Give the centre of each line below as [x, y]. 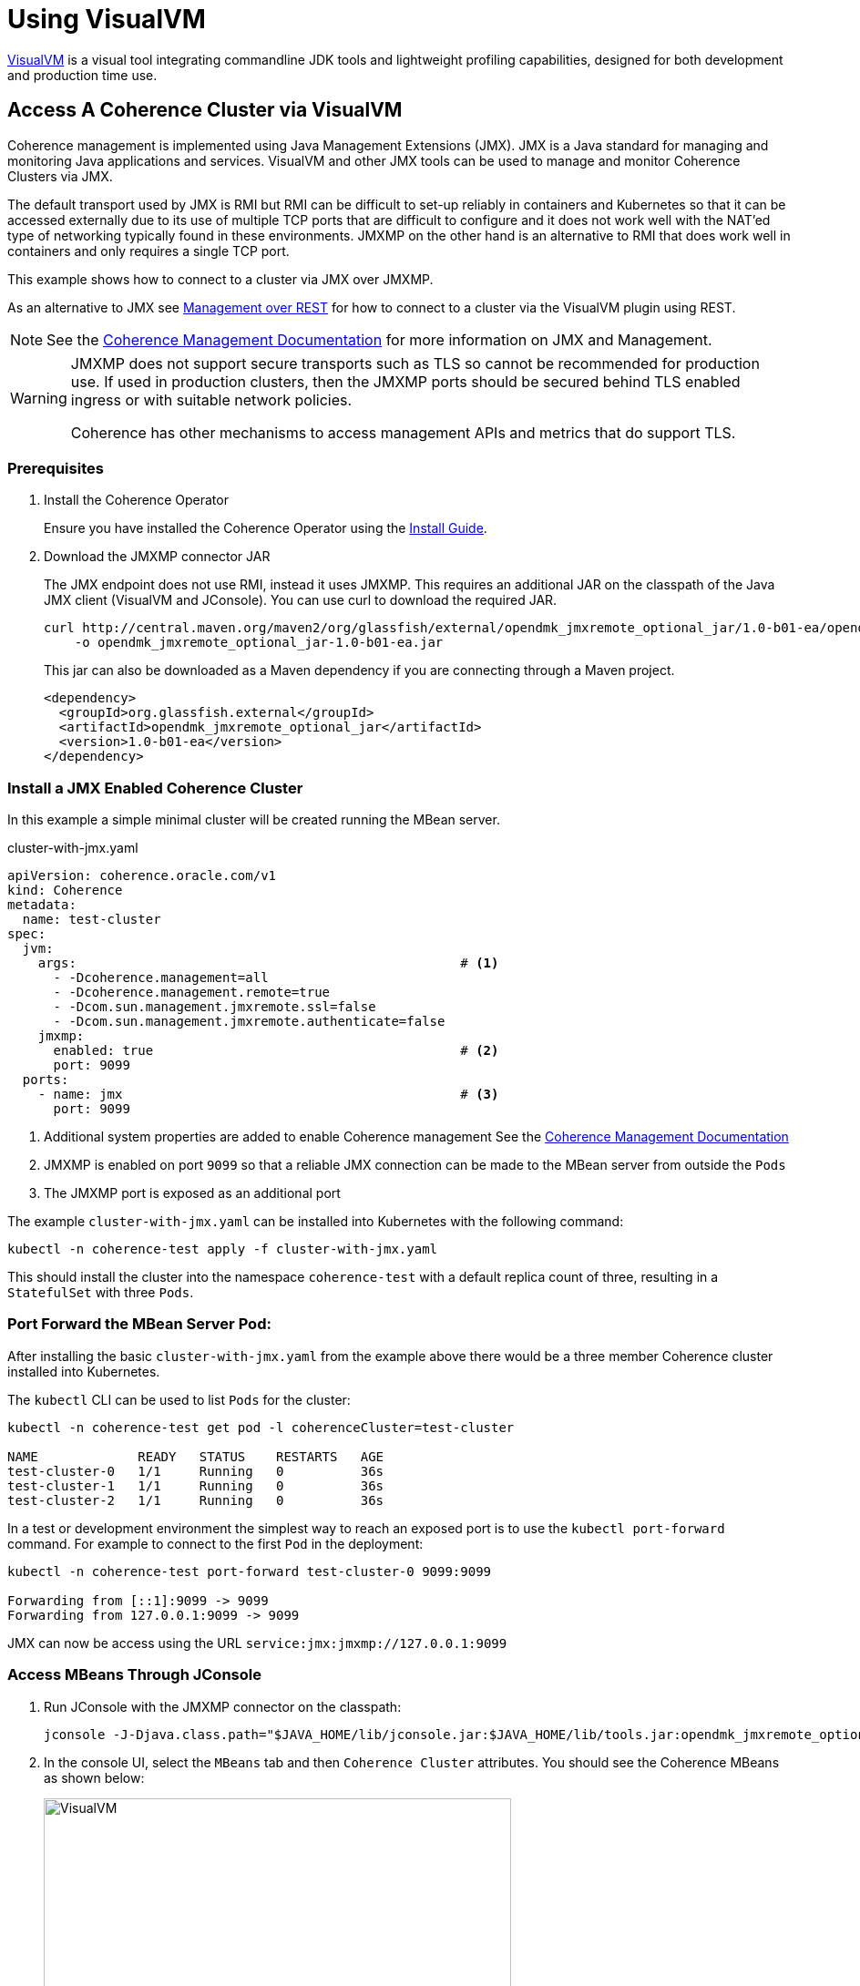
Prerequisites [56, 468]
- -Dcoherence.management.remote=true [192, 993]
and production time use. [82, 75]
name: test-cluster [92, 920]
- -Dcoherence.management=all [161, 978]
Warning [39, 398]
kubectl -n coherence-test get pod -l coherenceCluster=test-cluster [261, 1427]
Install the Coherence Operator [136, 500]
